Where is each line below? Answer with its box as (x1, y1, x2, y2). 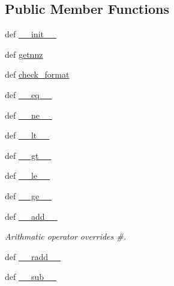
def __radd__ (5, 250, 61, 263)
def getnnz (5, 48, 43, 60)
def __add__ (5, 210, 58, 222)
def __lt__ (5, 129, 50, 141)
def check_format (5, 68, 70, 81)
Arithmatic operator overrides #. (5, 230, 127, 243)
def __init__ (5, 28, 56, 40)
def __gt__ (5, 149, 52, 161)
